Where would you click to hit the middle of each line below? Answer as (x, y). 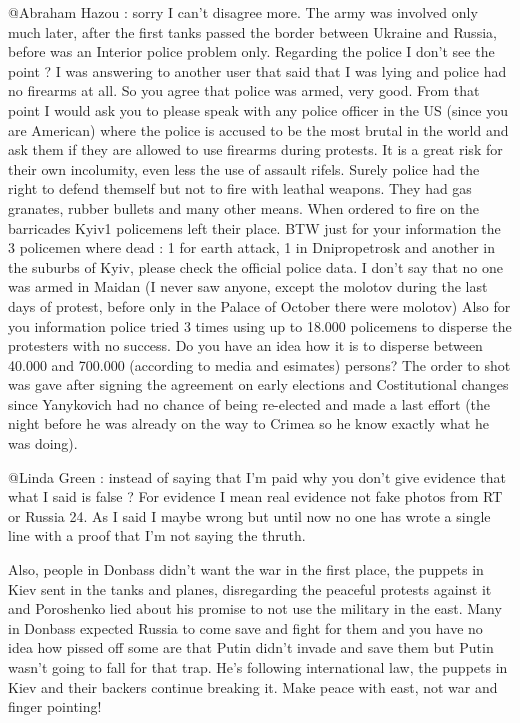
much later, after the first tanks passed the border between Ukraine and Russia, (252, 31)
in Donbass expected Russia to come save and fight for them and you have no (245, 627)
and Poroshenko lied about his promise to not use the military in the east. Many (255, 608)
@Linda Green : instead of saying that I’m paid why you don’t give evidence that (257, 476)
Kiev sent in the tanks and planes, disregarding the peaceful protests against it (250, 588)
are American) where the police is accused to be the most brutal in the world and (258, 129)
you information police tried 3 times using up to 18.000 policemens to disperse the (260, 325)
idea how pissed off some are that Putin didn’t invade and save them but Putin (251, 647)
